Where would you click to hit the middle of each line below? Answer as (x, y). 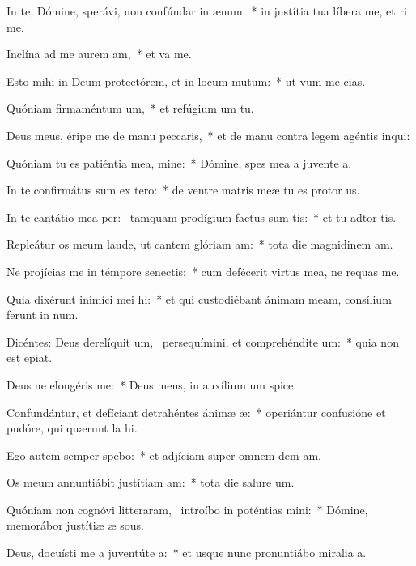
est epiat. (30, 357)
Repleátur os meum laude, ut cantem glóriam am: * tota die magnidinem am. (200, 244)
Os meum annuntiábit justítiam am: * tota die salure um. (151, 482)
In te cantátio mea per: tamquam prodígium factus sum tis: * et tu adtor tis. (202, 217)
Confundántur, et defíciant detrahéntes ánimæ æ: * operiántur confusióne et (196, 412)
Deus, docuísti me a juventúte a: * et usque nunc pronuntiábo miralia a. (187, 553)
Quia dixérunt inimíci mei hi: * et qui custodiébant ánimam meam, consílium (199, 298)
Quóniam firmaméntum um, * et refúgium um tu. (130, 108)
